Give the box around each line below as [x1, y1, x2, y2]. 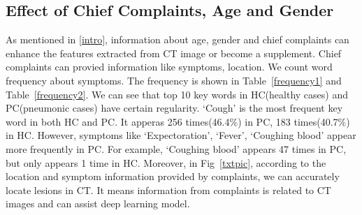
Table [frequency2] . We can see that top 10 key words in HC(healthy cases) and [6, 87, 348, 101]
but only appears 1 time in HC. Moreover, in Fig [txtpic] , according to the [6, 155, 326, 170]
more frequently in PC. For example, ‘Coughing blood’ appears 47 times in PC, [6, 141, 347, 156]
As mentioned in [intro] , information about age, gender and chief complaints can [6, 32, 349, 47]
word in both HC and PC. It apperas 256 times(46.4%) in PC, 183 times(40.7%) [6, 114, 350, 128]
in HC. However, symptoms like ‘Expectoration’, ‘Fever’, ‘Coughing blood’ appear [6, 128, 356, 142]
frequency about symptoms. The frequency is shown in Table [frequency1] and [6, 73, 342, 87]
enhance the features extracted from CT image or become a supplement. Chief [6, 45, 342, 60]
